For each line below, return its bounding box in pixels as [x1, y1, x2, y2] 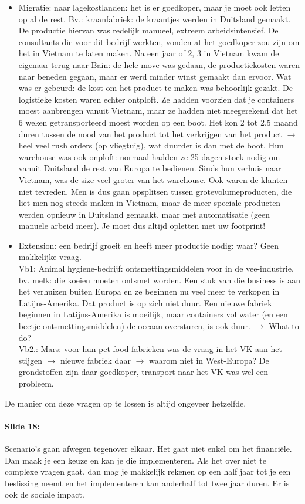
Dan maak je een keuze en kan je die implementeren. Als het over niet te [5, 454, 266, 466]
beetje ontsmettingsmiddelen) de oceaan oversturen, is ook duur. [18, 320, 250, 332]
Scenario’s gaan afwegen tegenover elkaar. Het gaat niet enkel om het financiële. [5, 442, 292, 454]
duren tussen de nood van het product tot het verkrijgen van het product [18, 127, 282, 140]
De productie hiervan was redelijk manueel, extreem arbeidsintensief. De [18, 24, 279, 36]
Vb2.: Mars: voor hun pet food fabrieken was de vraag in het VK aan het [18, 343, 282, 355]
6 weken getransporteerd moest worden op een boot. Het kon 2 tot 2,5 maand [18, 116, 298, 128]
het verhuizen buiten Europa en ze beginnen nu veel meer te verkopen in [18, 285, 280, 297]
